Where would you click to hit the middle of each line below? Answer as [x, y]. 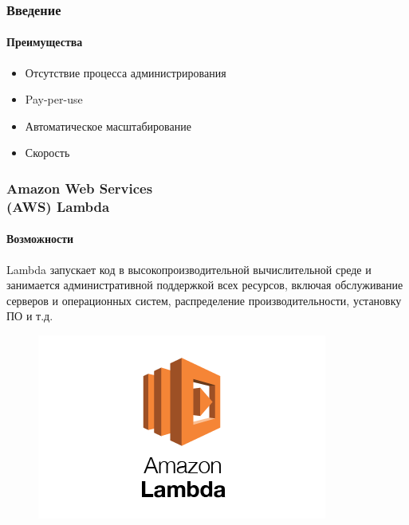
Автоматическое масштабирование [108, 125]
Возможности [40, 239]
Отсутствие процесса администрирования [126, 72]
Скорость [47, 153]
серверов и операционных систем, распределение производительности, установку [204, 300]
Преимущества [45, 42]
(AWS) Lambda [58, 206]
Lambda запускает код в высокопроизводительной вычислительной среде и [189, 269]
